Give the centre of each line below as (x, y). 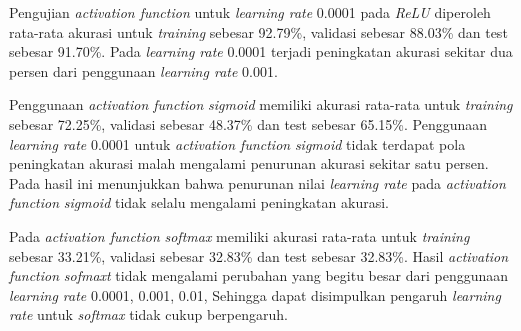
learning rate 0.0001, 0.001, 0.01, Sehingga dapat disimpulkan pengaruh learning (255, 294)
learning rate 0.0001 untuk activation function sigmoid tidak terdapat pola (237, 143)
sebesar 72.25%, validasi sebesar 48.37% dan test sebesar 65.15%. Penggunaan (248, 123)
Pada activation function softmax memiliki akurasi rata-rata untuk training (239, 235)
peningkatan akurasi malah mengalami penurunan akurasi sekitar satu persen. (249, 163)
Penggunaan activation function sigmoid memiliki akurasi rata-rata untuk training (261, 104)
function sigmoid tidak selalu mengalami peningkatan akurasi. (199, 202)
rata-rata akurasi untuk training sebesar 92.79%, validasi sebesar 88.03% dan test (258, 31)
